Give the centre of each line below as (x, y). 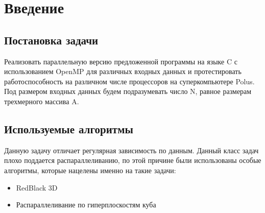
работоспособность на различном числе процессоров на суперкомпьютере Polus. (129, 81)
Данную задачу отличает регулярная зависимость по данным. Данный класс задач (131, 150)
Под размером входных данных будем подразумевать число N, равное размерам (128, 91)
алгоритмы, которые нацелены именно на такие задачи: (90, 170)
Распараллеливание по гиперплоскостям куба (86, 205)
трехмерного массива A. (42, 101)
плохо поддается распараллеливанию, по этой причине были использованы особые (133, 160)
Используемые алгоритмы (69, 128)
